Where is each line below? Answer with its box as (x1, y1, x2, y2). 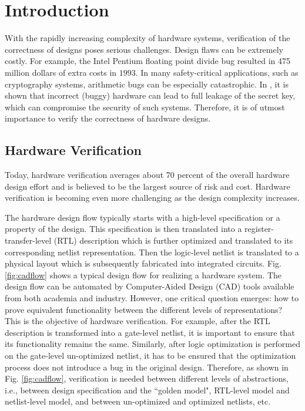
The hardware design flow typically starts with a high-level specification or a (5, 211, 280, 223)
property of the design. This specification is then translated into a (5, 223, 242, 235)
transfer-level (5, 234, 52, 247)
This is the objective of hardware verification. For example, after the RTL (5, 315, 270, 327)
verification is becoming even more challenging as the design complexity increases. (5, 191, 300, 204)
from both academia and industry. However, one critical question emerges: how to (5, 292, 299, 304)
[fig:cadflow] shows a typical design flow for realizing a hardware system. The (5, 268, 282, 281)
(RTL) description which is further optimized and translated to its (53, 234, 293, 247)
